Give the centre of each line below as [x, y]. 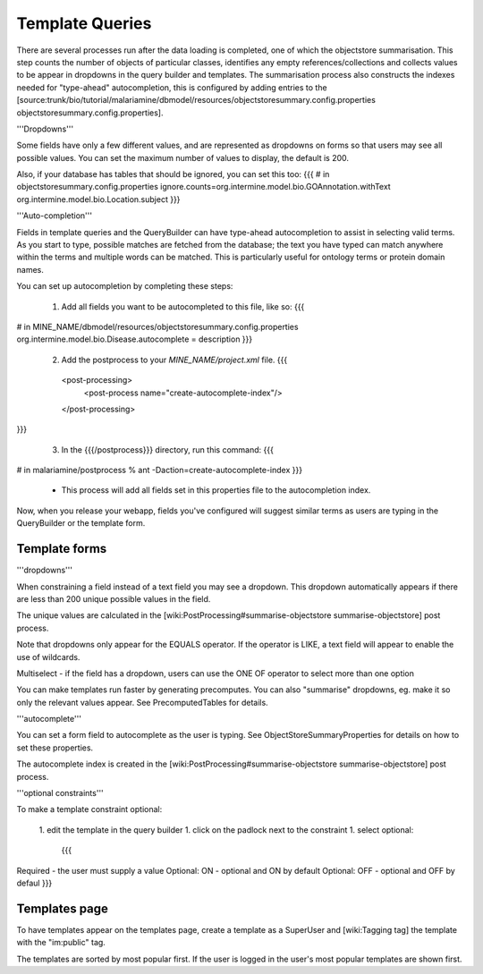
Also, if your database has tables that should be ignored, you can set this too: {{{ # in [173, 174]
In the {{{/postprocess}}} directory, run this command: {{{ [168, 449]
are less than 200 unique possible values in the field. [114, 598]
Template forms [62, 549]
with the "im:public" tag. [61, 943]
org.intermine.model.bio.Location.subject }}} [98, 199]
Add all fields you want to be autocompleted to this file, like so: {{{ [183, 306]
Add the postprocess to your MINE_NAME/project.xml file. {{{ [174, 360]
